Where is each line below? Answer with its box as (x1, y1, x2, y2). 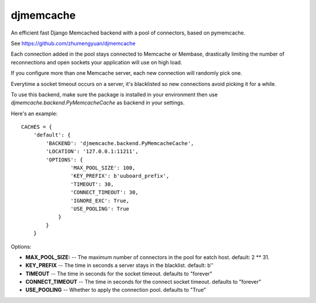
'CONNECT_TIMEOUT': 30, (70, 189, 139, 196)
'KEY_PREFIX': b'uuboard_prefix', (70, 173, 170, 180)
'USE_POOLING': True (70, 205, 130, 212)
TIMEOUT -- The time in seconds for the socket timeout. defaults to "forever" (25, 270, 213, 277)
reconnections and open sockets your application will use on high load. (11, 58, 183, 66)
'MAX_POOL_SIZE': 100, (70, 164, 136, 171)
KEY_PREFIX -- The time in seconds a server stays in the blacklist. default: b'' (25, 262, 214, 269)
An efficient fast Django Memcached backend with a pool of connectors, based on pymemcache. (11, 29, 246, 36)
